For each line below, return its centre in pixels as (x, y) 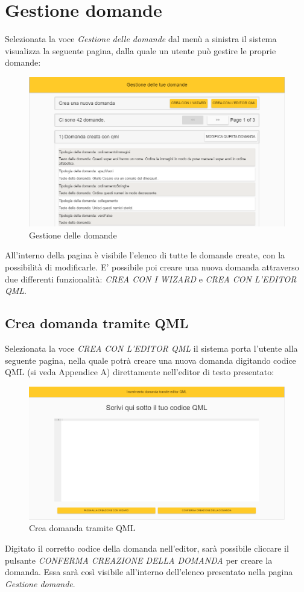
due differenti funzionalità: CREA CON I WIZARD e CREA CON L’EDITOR (151, 279)
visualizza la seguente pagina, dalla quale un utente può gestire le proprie (141, 50)
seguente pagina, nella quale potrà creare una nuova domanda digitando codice (150, 360)
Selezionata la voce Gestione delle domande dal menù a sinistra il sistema (141, 39)
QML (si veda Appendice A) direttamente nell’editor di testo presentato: (140, 372)
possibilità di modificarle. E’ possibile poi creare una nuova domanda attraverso (152, 266)
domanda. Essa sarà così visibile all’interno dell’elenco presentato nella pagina (149, 572)
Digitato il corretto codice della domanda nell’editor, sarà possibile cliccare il (147, 548)
